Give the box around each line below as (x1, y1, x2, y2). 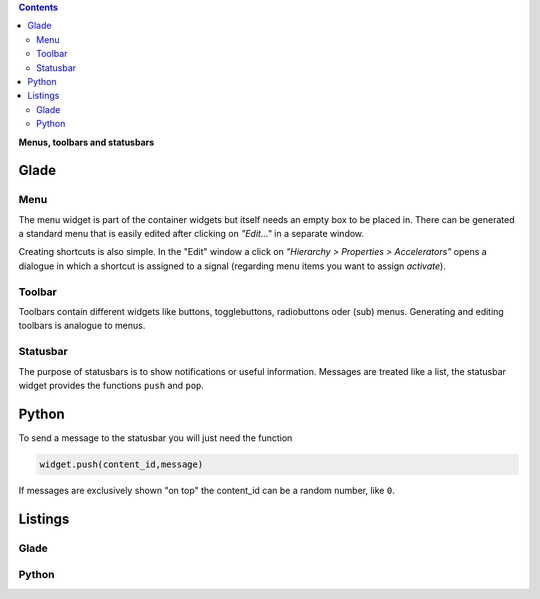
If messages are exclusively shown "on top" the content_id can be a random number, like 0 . (18, 484, 395, 496)
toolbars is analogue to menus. (18, 320, 146, 332)
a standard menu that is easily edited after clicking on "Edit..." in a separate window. (18, 228, 365, 240)
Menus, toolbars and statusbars (18, 136, 155, 148)
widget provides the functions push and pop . (18, 379, 205, 391)
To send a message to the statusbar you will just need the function (18, 431, 293, 444)
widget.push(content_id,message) (39, 458, 204, 470)
